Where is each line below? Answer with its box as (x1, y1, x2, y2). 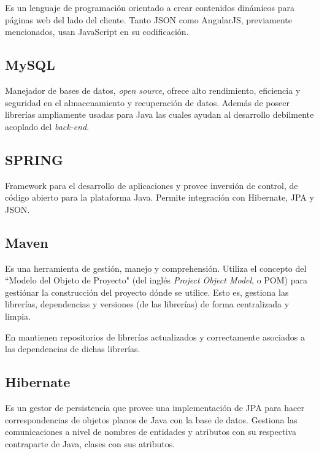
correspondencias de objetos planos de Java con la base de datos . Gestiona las (5, 413, 298, 426)
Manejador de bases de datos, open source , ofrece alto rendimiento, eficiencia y (5, 83, 301, 96)
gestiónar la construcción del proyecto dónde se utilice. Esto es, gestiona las (5, 285, 289, 298)
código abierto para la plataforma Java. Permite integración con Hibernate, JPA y (5, 191, 314, 204)
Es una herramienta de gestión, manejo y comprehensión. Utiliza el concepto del (5, 261, 307, 274)
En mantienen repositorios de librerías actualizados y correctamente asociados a (5, 330, 305, 343)
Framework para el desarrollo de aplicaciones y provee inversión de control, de (5, 179, 298, 191)
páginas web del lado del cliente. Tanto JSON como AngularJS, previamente (5, 13, 292, 26)
